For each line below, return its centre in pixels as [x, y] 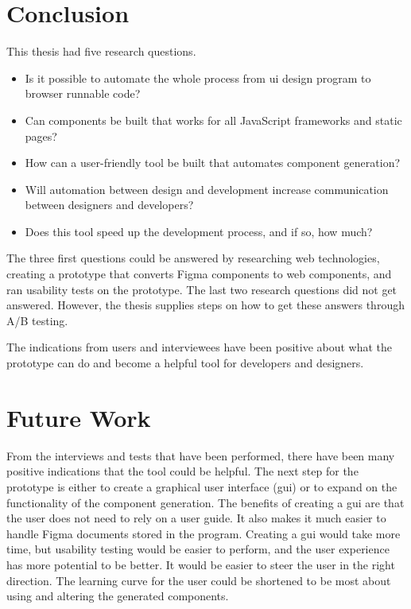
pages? [41, 136]
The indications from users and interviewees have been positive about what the [200, 347]
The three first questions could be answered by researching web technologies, [193, 258]
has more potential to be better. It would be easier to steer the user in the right [201, 564]
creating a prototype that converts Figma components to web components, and [199, 274]
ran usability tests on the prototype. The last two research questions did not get [202, 289]
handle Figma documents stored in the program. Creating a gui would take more [204, 533]
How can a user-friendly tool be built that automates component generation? [213, 163]
